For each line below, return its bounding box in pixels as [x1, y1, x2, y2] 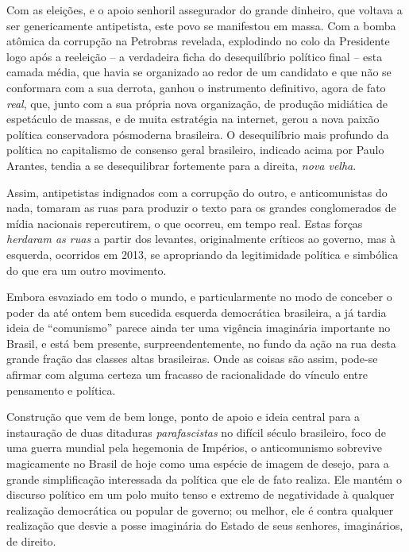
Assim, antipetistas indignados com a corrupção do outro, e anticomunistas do [6, 183, 388, 200]
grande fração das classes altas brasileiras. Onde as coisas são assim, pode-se [6, 350, 378, 367]
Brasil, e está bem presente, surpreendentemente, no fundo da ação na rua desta [6, 334, 396, 351]
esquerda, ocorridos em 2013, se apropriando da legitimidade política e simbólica [6, 245, 399, 262]
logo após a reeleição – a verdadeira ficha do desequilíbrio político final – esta [6, 48, 383, 64]
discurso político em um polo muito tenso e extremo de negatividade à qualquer [6, 486, 395, 503]
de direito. [6, 533, 56, 549]
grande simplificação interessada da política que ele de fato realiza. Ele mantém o [6, 470, 402, 487]
